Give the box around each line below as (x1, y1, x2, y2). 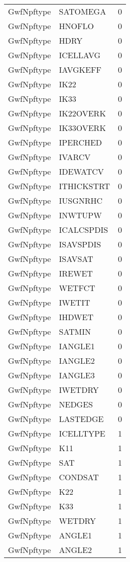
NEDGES (59, 398, 93, 410)
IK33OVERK (59, 122, 106, 133)
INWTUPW (59, 209, 102, 221)
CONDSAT (59, 471, 99, 483)
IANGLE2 (59, 355, 95, 366)
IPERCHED (59, 136, 102, 148)
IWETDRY (59, 384, 99, 395)
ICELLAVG (59, 49, 101, 61)
